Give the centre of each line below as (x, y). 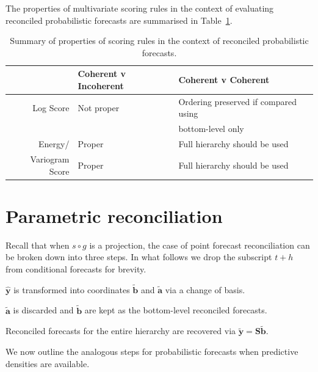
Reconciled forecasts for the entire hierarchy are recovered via (121, 331)
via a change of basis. (205, 289)
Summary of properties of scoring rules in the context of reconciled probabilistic (159, 41)
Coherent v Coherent (224, 80)
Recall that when (38, 245)
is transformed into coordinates (72, 289)
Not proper (99, 107)
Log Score (51, 107)
